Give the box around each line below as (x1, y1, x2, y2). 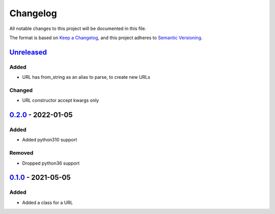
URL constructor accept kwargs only (22, 97, 99, 104)
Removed (9, 149, 34, 157)
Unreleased (9, 48, 47, 56)
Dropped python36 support (22, 160, 80, 166)
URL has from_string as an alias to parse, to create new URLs (22, 74, 150, 80)
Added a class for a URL (22, 199, 73, 205)
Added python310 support (22, 137, 77, 143)
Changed (9, 86, 33, 94)
